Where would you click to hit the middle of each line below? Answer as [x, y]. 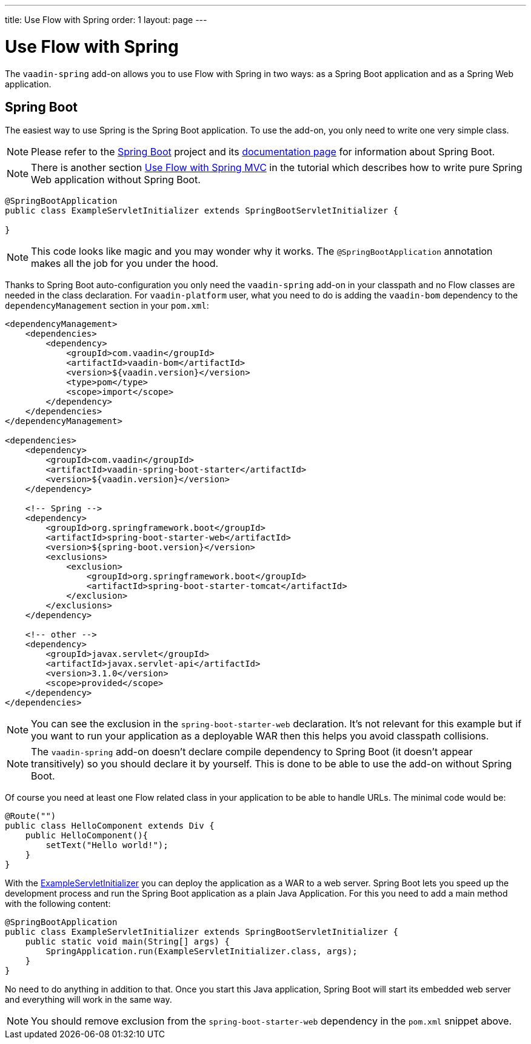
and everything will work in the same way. [88, 1000]
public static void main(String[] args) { [127, 942]
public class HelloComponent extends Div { [110, 826]
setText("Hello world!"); [107, 845]
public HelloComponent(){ [87, 836]
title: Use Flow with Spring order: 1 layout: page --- [106, 20]
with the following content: [58, 904]
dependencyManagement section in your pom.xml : [107, 306]
